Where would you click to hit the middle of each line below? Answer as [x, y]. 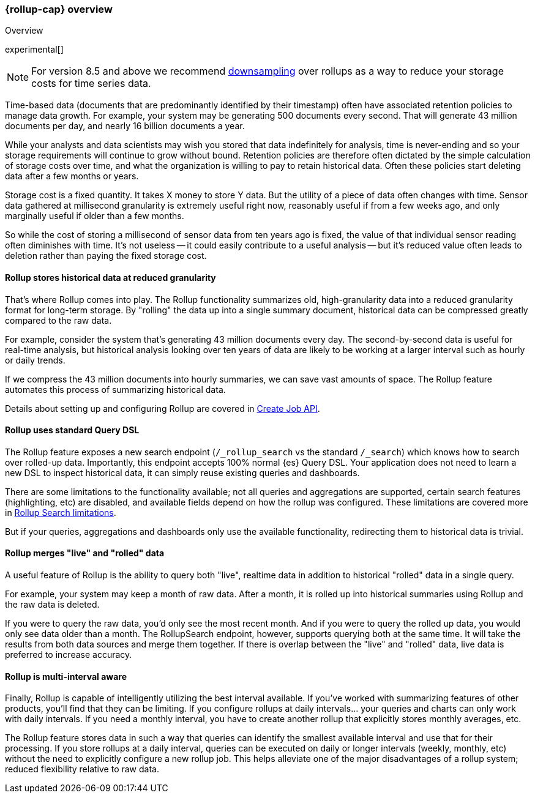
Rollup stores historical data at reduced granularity [110, 277]
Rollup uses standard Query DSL [72, 430]
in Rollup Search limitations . [61, 512]
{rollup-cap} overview [59, 9]
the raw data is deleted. [52, 605]
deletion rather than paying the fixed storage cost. [106, 256]
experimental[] [34, 50]
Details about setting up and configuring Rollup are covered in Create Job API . [163, 408]
